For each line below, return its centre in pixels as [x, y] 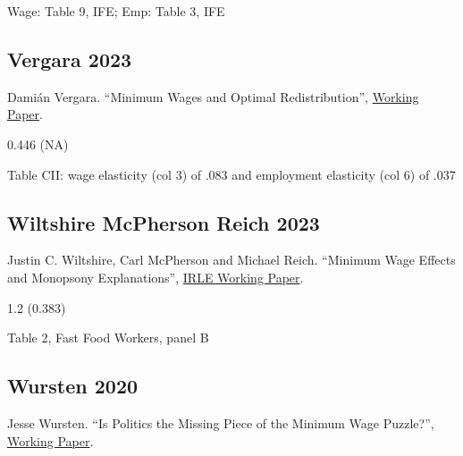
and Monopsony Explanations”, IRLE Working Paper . [156, 277]
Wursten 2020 [73, 386]
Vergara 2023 [70, 59]
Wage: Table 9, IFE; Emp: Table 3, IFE [116, 11]
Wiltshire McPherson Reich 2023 [164, 222]
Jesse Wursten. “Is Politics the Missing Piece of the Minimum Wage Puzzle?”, [221, 422]
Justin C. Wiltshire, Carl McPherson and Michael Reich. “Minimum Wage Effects [231, 260]
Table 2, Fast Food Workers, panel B [108, 338]
